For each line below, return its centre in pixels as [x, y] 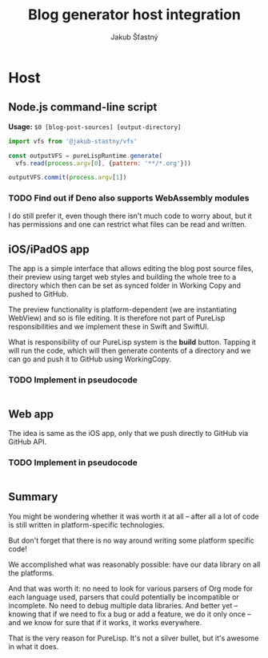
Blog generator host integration [134, 15]
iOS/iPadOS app [49, 249]
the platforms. [31, 573]
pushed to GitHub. [38, 294]
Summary [33, 497]
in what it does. [34, 646]
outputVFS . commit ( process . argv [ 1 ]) [68, 178]
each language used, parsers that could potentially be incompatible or [124, 597]
